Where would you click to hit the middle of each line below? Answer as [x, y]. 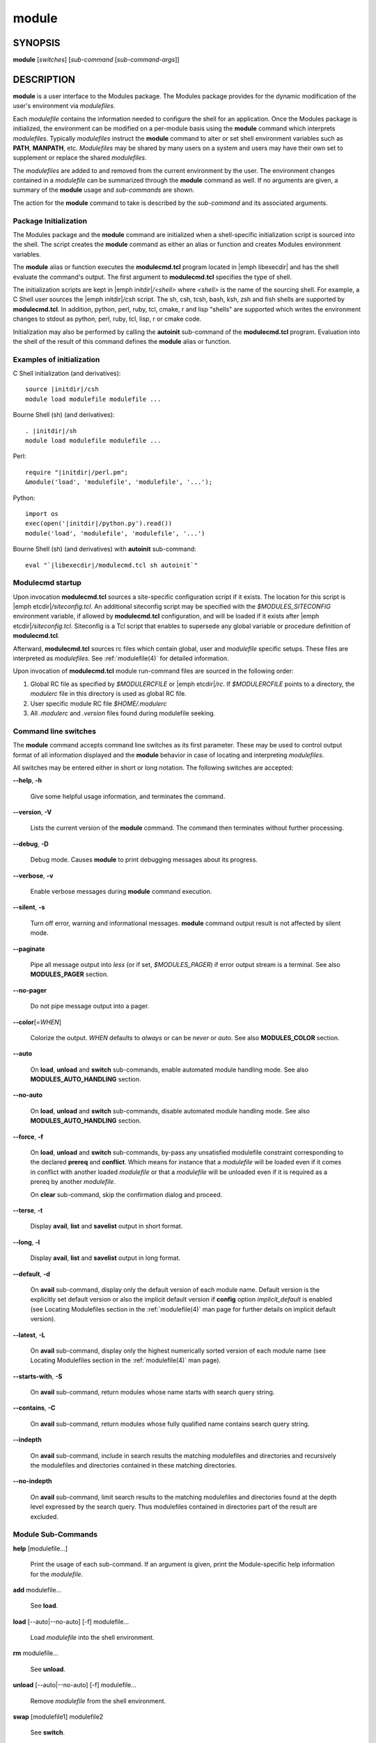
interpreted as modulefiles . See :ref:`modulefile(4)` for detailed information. [121, 658]
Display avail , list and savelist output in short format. [107, 1226]
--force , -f [28, 1136]
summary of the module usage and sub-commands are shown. [104, 190]
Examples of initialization [56, 359]
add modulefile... [37, 1590]
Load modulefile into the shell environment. [92, 1638]
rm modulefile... [36, 1653]
